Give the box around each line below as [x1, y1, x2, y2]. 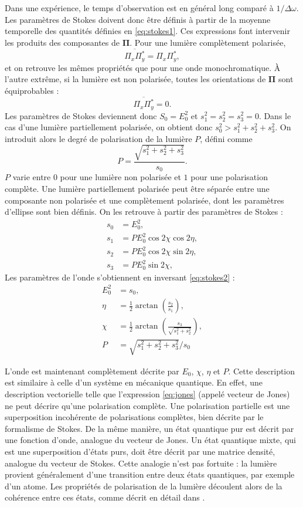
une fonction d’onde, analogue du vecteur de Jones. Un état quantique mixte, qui [5, 434, 296, 446]
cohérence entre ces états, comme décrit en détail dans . [5, 491, 205, 503]
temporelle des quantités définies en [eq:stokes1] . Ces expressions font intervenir [5, 25, 290, 37]
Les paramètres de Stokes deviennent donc [5, 109, 157, 121]
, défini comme [200, 132, 253, 144]
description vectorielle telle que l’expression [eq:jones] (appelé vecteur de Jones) [5, 388, 290, 400]
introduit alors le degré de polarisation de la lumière [5, 132, 192, 144]
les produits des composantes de [5, 36, 120, 48]
